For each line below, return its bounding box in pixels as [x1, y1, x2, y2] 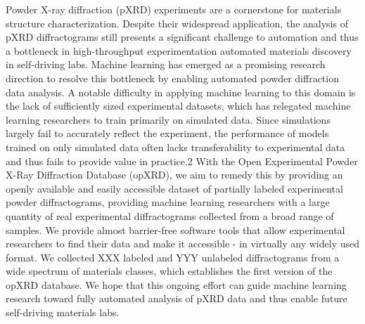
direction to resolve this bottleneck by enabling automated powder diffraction [6, 70, 339, 85]
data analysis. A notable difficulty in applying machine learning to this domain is [6, 84, 356, 99]
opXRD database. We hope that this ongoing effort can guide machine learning [6, 277, 347, 292]
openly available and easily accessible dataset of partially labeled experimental [6, 181, 343, 195]
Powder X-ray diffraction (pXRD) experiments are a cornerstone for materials [6, 2, 342, 16]
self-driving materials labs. [6, 305, 120, 320]
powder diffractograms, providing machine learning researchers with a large [6, 195, 330, 209]
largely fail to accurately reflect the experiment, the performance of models [6, 126, 329, 141]
